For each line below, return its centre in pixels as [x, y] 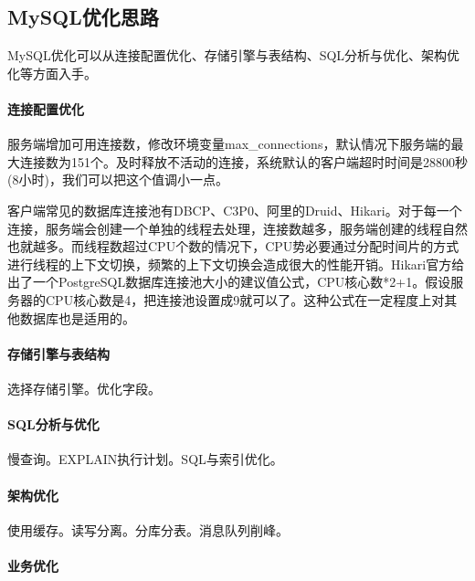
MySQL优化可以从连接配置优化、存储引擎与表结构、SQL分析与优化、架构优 [234, 55]
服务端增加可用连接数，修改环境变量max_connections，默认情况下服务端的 [229, 144]
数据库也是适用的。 [77, 317]
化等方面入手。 [52, 73]
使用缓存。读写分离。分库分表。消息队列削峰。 [148, 529]
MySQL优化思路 [83, 17]
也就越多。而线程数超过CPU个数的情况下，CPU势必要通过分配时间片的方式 [233, 246]
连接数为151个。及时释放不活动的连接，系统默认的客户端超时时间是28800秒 [243, 161]
